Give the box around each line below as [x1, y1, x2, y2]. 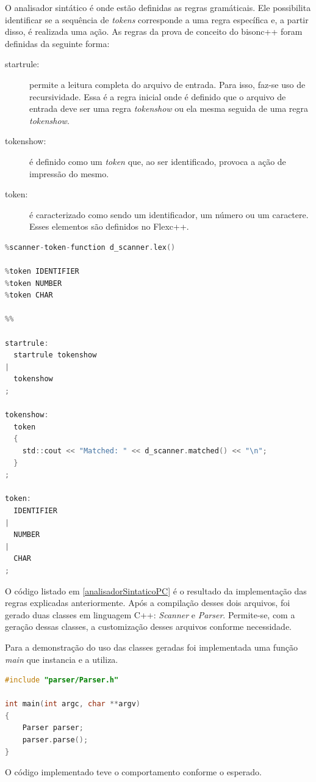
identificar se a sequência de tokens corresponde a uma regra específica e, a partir [5, 13, 309, 26]
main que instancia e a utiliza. [5, 652, 118, 665]
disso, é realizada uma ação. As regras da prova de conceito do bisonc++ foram [5, 25, 303, 38]
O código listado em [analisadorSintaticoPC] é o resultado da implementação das [5, 584, 307, 597]
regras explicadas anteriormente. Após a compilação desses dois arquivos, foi [5, 596, 290, 609]
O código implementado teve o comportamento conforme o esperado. [5, 766, 262, 778]
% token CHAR [5, 291, 53, 300]
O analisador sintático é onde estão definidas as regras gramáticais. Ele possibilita [5, 1, 311, 13]
